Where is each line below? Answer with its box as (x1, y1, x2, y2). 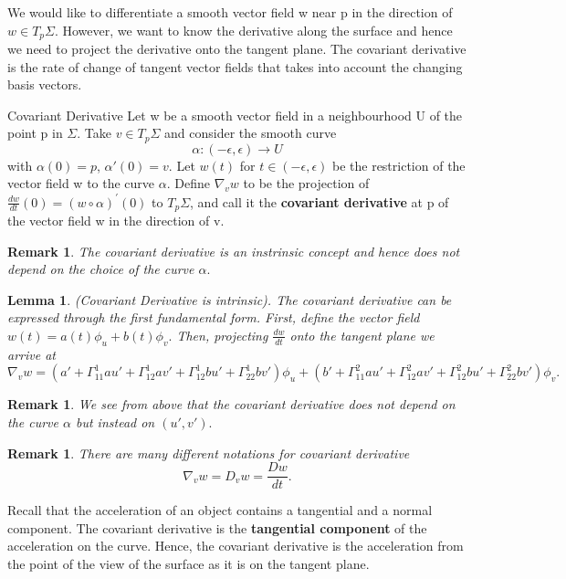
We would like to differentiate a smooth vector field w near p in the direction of (7, 3, 453, 21)
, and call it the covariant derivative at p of (190, 192, 449, 211)
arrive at (7, 344, 56, 363)
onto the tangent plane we (289, 325, 435, 344)
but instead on (75, 412, 155, 431)
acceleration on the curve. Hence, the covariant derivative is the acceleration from (7, 536, 464, 555)
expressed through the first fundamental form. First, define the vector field (7, 308, 420, 327)
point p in (7, 123, 63, 142)
